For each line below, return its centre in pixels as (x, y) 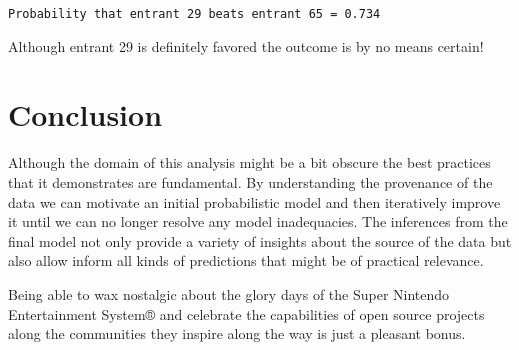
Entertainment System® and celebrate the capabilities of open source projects (246, 313)
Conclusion (85, 114)
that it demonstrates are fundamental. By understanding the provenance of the (250, 181)
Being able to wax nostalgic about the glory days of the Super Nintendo (229, 293)
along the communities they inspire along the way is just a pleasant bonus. (237, 333)
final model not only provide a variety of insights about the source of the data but (260, 240)
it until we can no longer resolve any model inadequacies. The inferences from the (258, 221)
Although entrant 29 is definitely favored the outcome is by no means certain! (246, 45)
